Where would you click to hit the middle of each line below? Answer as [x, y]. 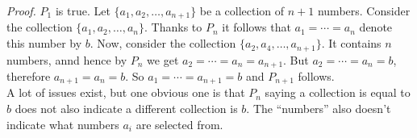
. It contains [351, 43]
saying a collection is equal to [338, 92]
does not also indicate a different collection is [126, 108]
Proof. [21, 10]
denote [376, 27]
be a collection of [242, 10]
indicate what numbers [63, 124]
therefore [29, 75]
